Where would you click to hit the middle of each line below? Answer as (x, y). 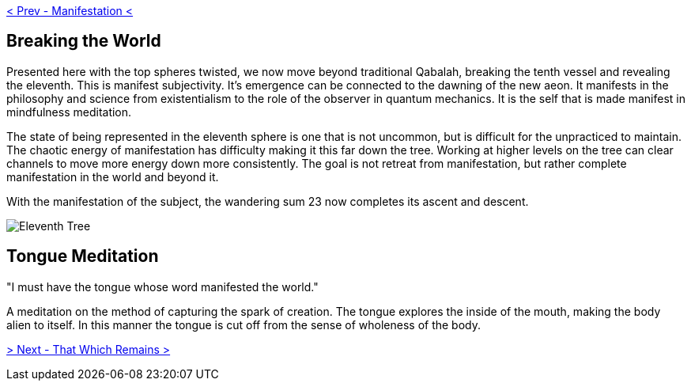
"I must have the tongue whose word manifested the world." (162, 286)
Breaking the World (84, 41)
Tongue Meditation (83, 256)
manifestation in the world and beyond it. (113, 176)
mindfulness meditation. (69, 112)
